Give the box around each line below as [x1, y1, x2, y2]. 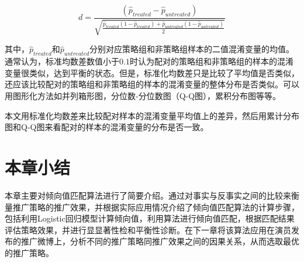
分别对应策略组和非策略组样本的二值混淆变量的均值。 [89, 43, 295, 55]
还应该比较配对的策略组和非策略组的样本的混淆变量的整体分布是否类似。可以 [5, 78, 299, 90]
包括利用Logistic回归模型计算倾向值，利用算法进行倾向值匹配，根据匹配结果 [5, 212, 295, 224]
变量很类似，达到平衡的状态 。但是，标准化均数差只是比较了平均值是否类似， [5, 66, 299, 79]
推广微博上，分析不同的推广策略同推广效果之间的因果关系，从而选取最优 [20, 235, 299, 247]
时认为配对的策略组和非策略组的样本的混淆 [129, 55, 293, 67]
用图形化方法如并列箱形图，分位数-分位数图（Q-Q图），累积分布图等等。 [5, 90, 281, 101]
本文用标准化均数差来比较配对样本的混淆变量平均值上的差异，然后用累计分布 [5, 109, 299, 121]
